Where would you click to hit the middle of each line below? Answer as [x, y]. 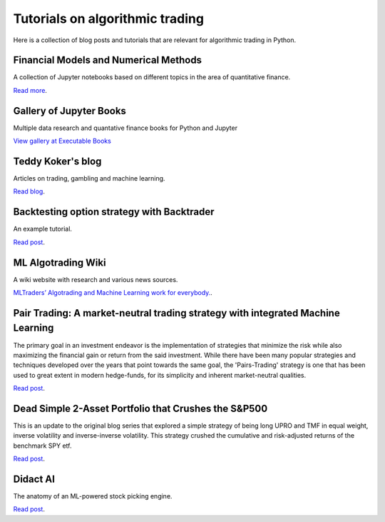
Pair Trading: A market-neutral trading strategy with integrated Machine [176, 313]
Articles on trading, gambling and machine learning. [89, 179]
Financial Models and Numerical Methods [108, 60]
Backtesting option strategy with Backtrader [114, 212]
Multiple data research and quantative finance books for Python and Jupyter [125, 128]
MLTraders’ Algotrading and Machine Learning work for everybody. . [113, 293]
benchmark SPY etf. [42, 446]
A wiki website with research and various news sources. [96, 279]
